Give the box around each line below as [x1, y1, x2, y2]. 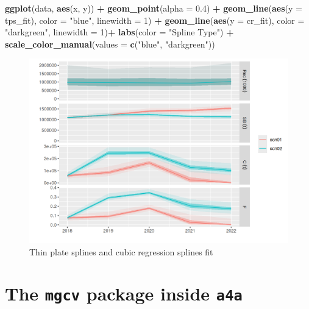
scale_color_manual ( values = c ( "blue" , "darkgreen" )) [5, 37, 215, 50]
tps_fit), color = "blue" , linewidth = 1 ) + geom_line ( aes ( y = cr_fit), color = [5, 13, 305, 26]
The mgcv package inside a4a [5, 281, 243, 306]
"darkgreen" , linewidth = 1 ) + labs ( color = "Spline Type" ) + [5, 26, 234, 38]
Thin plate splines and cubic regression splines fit [29, 245, 213, 258]
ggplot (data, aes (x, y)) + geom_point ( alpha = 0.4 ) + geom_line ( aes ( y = [5, 2, 302, 14]
